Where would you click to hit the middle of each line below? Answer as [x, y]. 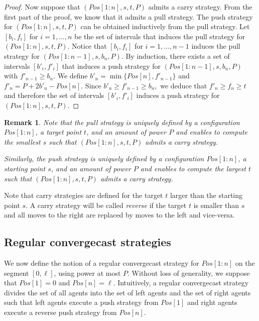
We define [73, 76]
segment [17, 273]
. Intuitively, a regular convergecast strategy [181, 283]
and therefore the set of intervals [54, 95]
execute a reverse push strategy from [60, 312]
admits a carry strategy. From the [200, 7]
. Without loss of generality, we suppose [189, 273]
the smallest [22, 141]
